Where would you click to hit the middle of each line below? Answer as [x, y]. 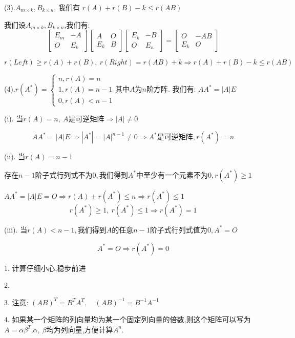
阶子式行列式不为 [64, 175]
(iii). [11, 229]
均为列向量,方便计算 [80, 329]
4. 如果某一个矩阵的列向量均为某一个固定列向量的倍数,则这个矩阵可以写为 [128, 319]
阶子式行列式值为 [178, 230]
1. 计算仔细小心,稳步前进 [45, 268]
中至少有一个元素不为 [172, 175]
